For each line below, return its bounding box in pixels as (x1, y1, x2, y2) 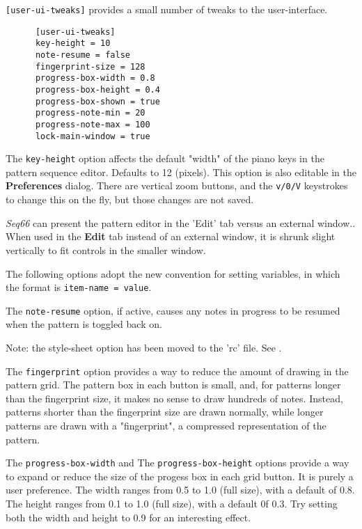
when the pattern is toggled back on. (6, 317, 162, 331)
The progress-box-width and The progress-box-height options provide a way (6, 455, 349, 470)
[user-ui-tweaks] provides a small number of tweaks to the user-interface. (6, 2, 328, 16)
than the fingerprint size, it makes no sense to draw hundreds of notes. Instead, (6, 390, 343, 405)
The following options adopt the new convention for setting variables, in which (6, 266, 340, 281)
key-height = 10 (35, 38, 111, 49)
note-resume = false (35, 49, 130, 60)
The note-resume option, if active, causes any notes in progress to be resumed (6, 303, 340, 317)
